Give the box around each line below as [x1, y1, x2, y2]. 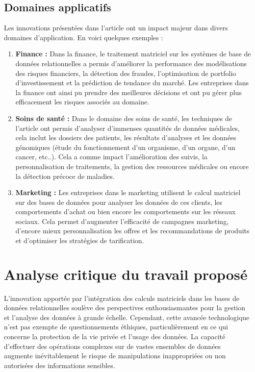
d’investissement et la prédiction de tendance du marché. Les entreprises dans [15, 77, 249, 88]
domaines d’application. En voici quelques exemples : [4, 32, 163, 42]
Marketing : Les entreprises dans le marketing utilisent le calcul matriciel [15, 187, 241, 198]
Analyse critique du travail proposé [4, 264, 248, 284]
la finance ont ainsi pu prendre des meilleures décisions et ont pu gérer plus [15, 87, 242, 97]
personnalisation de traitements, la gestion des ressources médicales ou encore [15, 161, 249, 171]
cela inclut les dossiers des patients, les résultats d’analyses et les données [15, 132, 236, 143]
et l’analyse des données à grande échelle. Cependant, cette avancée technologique [4, 312, 250, 322]
